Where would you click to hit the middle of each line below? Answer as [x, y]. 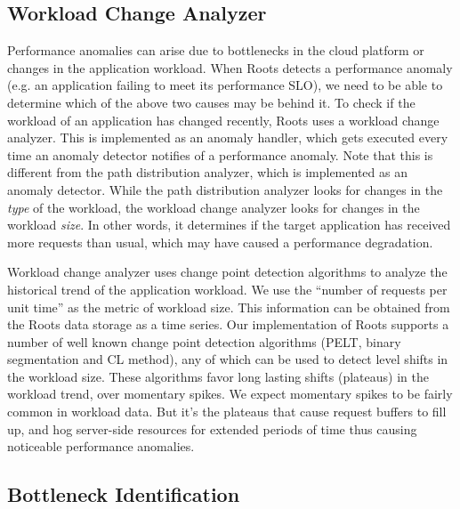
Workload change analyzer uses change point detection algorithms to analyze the [227, 272]
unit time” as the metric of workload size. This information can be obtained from [229, 307]
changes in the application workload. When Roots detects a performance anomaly [230, 67]
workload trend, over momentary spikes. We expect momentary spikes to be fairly [230, 394]
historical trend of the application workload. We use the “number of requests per [227, 289]
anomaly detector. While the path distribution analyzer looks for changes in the [225, 189]
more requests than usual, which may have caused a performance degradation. [220, 242]
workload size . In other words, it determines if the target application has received [229, 225]
